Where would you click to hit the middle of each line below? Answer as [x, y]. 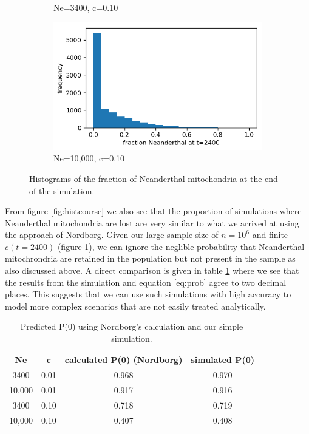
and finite [270, 235]
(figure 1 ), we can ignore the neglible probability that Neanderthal [181, 246]
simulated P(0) [222, 359]
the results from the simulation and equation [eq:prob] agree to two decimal [146, 282]
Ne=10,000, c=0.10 [89, 158]
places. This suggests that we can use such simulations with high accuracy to [148, 294]
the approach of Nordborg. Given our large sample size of [112, 235]
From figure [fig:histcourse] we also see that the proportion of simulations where [153, 211]
